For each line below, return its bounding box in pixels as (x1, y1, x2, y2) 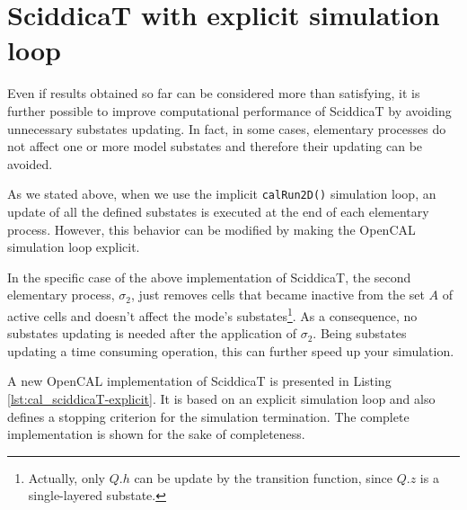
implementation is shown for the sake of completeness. (7, 425, 305, 443)
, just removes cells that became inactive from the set (130, 285, 425, 304)
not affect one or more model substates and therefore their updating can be (7, 137, 423, 156)
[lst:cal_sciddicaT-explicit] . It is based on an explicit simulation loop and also (7, 389, 436, 407)
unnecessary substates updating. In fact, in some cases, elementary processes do (7, 119, 446, 138)
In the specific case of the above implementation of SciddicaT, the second (7, 267, 411, 286)
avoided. (7, 154, 53, 173)
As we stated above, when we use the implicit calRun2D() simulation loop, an (7, 184, 436, 203)
